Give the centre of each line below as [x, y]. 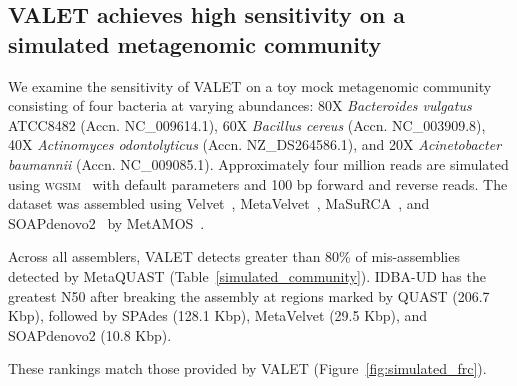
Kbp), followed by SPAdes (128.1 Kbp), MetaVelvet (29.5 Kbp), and [218, 315]
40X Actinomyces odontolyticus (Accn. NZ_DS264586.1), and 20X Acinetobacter [255, 144]
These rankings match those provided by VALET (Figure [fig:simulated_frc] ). [247, 368]
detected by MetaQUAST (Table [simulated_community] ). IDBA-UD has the [247, 275]
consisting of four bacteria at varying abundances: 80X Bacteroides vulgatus [240, 105]
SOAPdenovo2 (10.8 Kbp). [90, 334]
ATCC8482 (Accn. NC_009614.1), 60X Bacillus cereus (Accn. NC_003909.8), [247, 124]
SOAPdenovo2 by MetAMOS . [106, 222]
